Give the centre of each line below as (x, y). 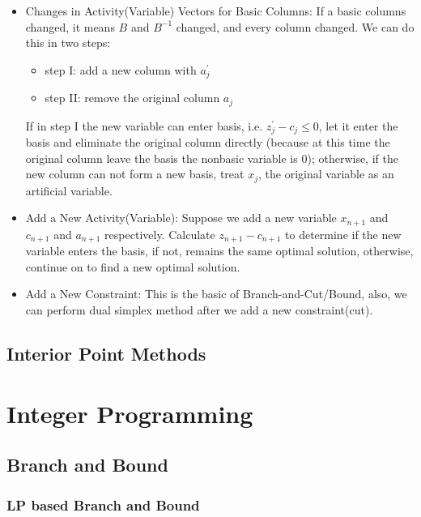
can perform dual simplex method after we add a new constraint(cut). (199, 310)
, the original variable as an (326, 174)
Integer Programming (130, 413)
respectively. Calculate (160, 234)
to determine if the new (343, 234)
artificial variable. (69, 190)
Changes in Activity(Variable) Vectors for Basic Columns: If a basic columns (216, 11)
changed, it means (70, 26)
